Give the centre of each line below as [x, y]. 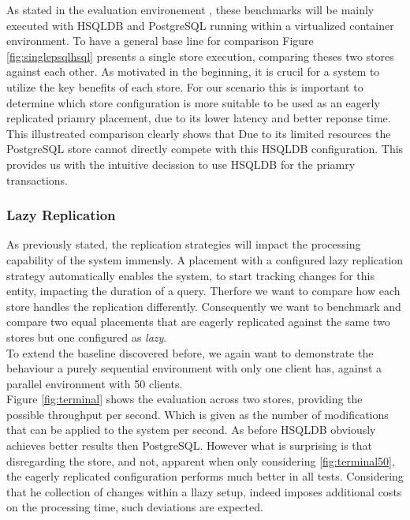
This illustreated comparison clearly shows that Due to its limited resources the [199, 133]
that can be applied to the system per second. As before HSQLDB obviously [191, 430]
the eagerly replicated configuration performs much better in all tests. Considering [205, 476]
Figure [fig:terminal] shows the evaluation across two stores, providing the [184, 399]
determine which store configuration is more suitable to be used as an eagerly [193, 102]
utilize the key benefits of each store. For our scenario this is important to [185, 86]
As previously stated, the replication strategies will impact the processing [184, 244]
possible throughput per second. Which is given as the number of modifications [198, 414]
